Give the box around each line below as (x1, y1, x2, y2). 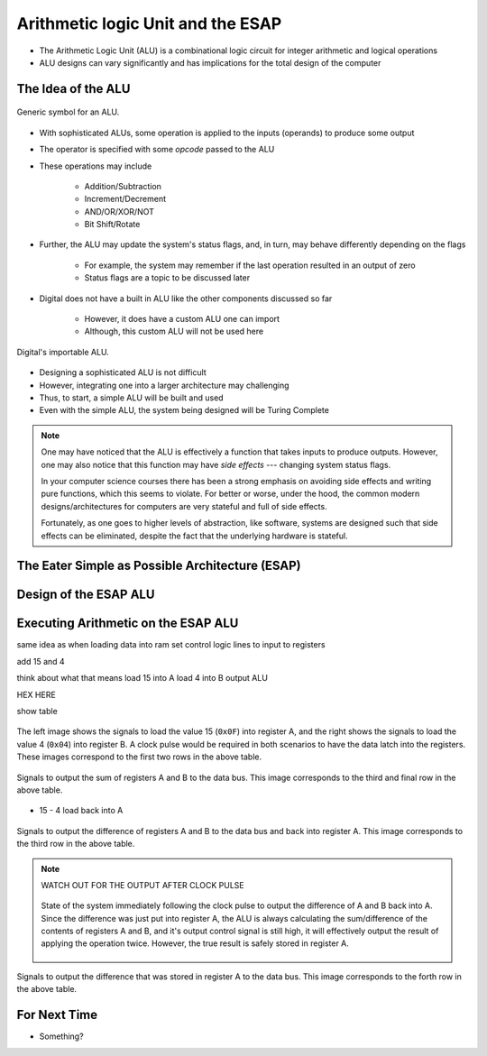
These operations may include (39, 161, 152, 171)
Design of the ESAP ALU (16, 587, 155, 602)
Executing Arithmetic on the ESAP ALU (16, 616, 239, 631)
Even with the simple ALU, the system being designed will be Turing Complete (39, 405, 329, 416)
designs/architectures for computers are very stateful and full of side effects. (41, 500, 328, 511)
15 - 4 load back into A (39, 805, 124, 816)
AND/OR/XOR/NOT (84, 206, 155, 216)
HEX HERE (16, 689, 56, 700)
